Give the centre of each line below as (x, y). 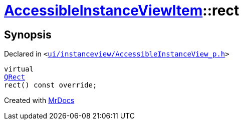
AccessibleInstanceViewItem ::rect (122, 10)
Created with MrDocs (39, 100)
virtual (19, 69)
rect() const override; (51, 85)
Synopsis (28, 34)
